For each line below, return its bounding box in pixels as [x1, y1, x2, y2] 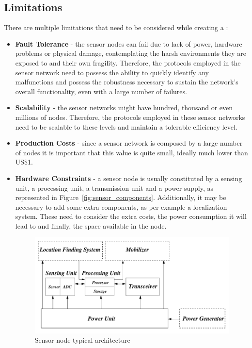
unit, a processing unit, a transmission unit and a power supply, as [15, 182, 214, 193]
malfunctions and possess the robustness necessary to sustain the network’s [15, 77, 238, 87]
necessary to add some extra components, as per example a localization [15, 201, 227, 212]
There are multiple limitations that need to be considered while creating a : [4, 22, 228, 33]
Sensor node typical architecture [34, 335, 130, 345]
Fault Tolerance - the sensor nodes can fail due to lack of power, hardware [15, 38, 242, 49]
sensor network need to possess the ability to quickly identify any [15, 67, 209, 77]
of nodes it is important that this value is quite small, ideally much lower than [15, 147, 248, 157]
